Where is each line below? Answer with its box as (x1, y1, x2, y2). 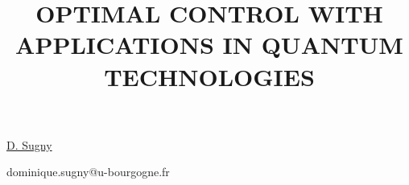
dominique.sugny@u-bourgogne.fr (6, 163, 170, 180)
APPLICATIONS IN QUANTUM (15, 28, 403, 61)
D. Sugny (6, 136, 52, 153)
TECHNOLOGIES (104, 60, 315, 92)
